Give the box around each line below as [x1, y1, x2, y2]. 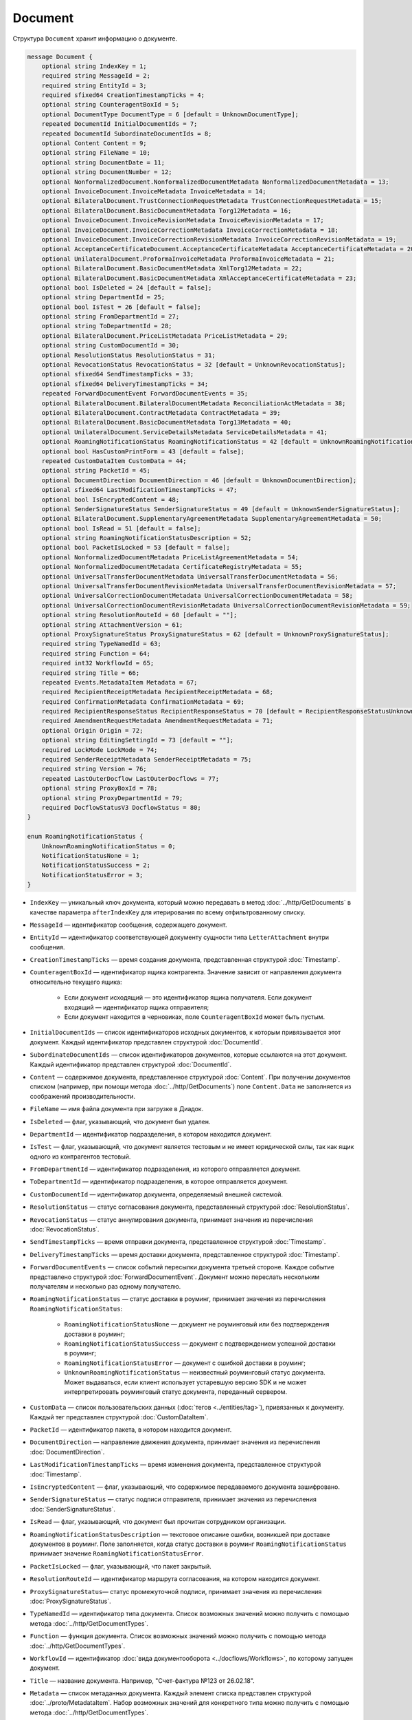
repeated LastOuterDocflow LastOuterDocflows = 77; [41, 775, 220, 782]
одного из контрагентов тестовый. [30, 1152, 131, 1161]
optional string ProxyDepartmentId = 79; [41, 794, 183, 802]
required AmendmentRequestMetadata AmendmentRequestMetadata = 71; [41, 717, 274, 725]
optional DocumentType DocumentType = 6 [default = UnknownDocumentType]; [41, 110, 299, 118]
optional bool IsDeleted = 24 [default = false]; [41, 283, 212, 292]
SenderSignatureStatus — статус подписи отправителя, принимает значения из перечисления [30, 1495, 317, 1503]
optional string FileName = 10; [41, 149, 151, 157]
